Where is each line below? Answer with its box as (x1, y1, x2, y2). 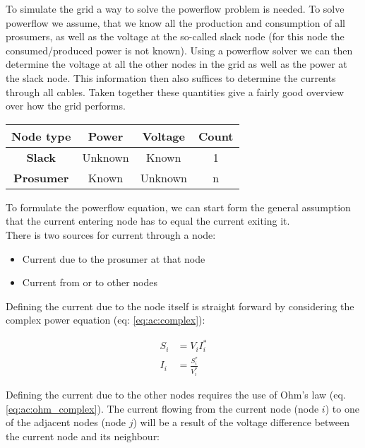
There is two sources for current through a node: (6, 227, 216, 242)
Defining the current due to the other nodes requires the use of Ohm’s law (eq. (6, 387, 346, 401)
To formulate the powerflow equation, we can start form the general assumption (6, 199, 351, 214)
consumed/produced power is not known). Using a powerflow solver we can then (6, 42, 353, 57)
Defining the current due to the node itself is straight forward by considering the (6, 298, 354, 313)
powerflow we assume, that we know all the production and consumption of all (6, 15, 345, 30)
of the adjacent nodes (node (6, 415, 126, 430)
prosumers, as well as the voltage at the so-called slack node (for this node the (6, 29, 345, 44)
